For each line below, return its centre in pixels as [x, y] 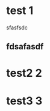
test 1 [20, 11]
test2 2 [24, 73]
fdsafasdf [25, 47]
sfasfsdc [17, 27]
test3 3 [24, 101]
